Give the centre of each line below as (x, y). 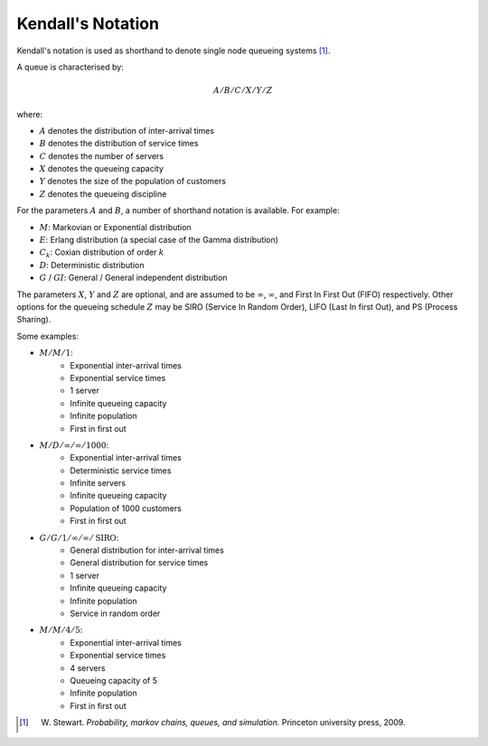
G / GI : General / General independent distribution (133, 278)
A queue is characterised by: (70, 67)
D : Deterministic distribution (92, 265)
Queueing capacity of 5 (114, 680)
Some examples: (47, 336)
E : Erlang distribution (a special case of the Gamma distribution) (159, 240)
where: (30, 114)
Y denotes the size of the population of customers (132, 182)
